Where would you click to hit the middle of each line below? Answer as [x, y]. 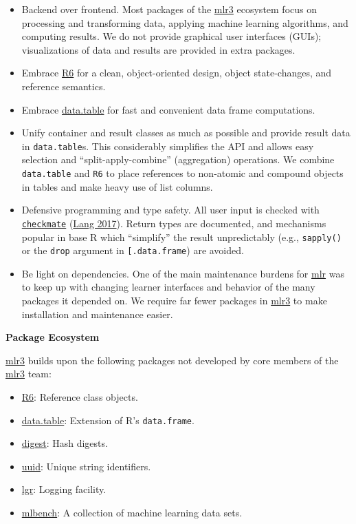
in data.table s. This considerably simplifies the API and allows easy [168, 146]
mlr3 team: [29, 374]
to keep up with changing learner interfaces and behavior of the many [168, 287]
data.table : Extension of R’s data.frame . [108, 420]
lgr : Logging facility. [64, 489]
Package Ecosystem [53, 337]
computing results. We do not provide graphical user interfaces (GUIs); [171, 36]
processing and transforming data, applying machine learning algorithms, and [185, 22]
